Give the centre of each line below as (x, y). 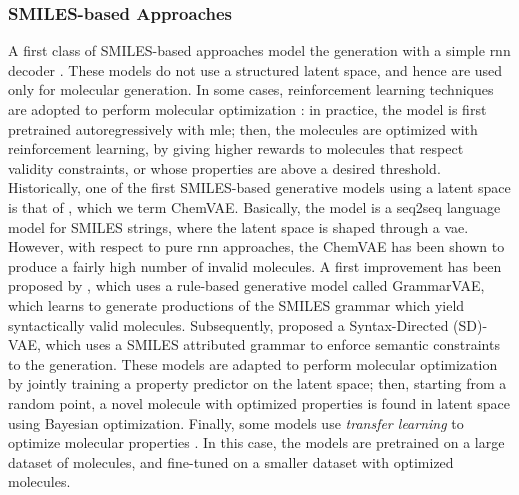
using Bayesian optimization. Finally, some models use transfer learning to (236, 422)
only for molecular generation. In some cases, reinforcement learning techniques (251, 89)
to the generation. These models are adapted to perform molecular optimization (253, 363)
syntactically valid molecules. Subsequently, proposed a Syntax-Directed (228, 324)
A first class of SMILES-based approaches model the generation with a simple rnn (259, 50)
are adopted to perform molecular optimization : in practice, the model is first (247, 109)
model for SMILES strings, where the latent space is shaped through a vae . (238, 226)
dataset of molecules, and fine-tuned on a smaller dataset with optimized (231, 461)
